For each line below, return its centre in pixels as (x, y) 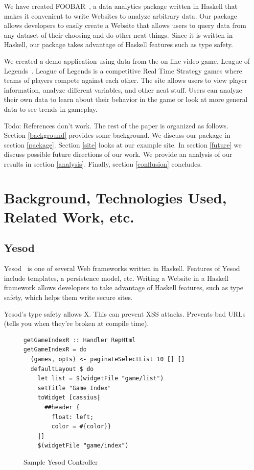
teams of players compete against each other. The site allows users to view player (126, 80)
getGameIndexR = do (55, 350)
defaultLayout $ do (62, 369)
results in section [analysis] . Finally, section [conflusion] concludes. (103, 163)
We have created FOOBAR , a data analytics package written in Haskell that (121, 6)
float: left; (73, 417)
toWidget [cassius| (69, 398)
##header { (62, 407)
